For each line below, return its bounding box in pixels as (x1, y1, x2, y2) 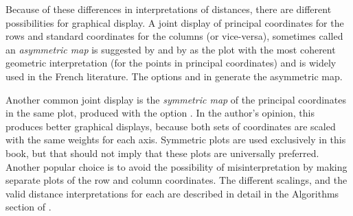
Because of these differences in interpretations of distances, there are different (5, 2, 332, 16)
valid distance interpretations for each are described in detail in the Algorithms (5, 186, 339, 200)
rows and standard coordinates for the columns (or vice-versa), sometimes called (5, 29, 343, 43)
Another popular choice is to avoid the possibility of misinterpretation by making (5, 159, 348, 173)
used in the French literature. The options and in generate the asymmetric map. (5, 69, 343, 83)
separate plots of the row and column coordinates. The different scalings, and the (5, 173, 348, 187)
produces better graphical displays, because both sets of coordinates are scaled (5, 119, 336, 133)
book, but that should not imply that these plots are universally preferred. (5, 145, 319, 160)
